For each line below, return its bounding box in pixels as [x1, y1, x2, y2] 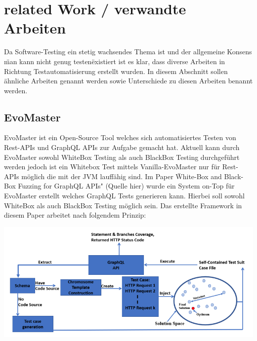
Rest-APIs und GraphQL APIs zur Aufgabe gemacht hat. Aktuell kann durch [4, 142, 240, 152]
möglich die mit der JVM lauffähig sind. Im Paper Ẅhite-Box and [21, 171, 222, 181]
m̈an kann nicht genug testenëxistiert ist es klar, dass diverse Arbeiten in [4, 56, 225, 66]
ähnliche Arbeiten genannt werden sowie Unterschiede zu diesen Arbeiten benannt [4, 76, 253, 86]
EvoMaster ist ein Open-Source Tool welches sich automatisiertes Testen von [4, 132, 236, 143]
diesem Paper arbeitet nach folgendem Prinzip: [4, 210, 146, 220]
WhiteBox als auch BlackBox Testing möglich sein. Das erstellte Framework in [4, 200, 242, 210]
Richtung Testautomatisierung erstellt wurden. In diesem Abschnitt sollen [4, 66, 228, 76]
